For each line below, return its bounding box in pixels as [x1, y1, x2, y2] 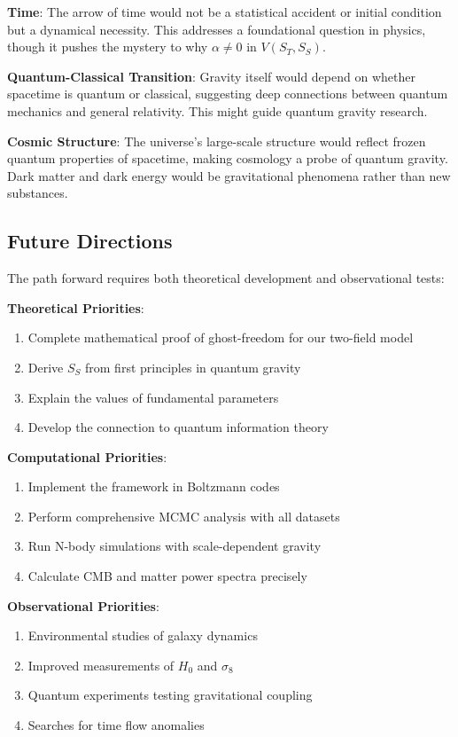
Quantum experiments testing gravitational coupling [27, 686, 313, 704]
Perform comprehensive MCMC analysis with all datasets [27, 506, 340, 525]
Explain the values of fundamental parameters [27, 388, 279, 406]
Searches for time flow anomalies [27, 716, 205, 734]
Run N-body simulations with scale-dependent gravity [27, 537, 322, 555]
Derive [27, 357, 64, 376]
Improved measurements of [27, 655, 175, 674]
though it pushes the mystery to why [7, 37, 208, 56]
